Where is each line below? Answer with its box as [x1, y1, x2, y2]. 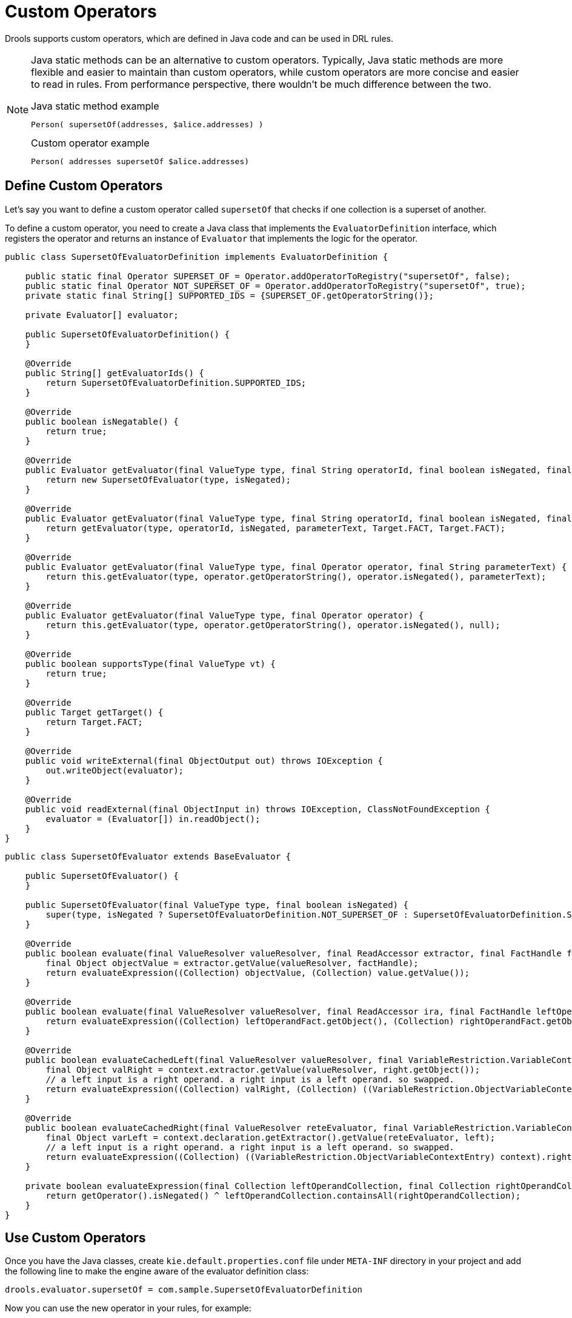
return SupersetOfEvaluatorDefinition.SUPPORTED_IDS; [45, 377, 307, 388]
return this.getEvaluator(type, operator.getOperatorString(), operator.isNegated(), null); [45, 620, 501, 630]
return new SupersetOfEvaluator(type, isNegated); [45, 474, 291, 485]
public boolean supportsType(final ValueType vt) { [25, 658, 276, 669]
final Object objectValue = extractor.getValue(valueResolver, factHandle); [45, 958, 419, 968]
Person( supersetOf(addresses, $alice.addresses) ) [31, 119, 264, 129]
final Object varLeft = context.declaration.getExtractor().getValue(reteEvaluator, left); [45, 1132, 496, 1142]
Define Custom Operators [5, 178, 163, 194]
